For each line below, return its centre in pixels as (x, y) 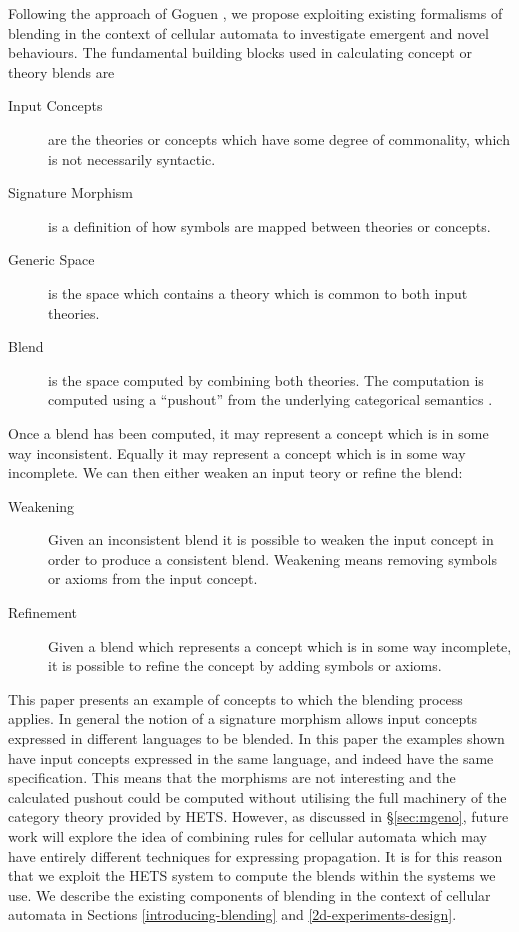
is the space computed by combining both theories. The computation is (266, 379)
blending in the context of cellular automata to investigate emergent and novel (248, 32)
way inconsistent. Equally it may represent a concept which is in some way (237, 452)
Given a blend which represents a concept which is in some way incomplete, (280, 645)
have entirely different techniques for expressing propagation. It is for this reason (255, 855)
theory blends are (61, 71)
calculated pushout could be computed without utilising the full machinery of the (257, 796)
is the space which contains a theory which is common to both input (258, 292)
